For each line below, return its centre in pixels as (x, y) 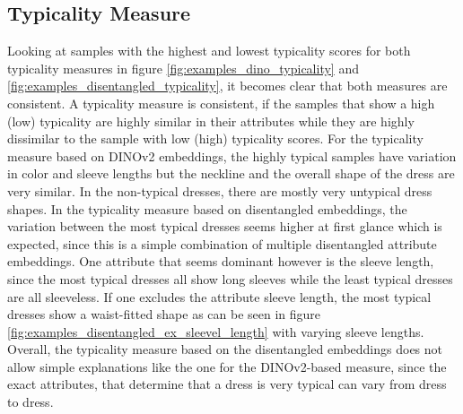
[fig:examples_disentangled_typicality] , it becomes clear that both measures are (227, 86)
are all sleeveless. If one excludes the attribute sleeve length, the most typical (219, 296)
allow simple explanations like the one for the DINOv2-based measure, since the (227, 366)
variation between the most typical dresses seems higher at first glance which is (225, 226)
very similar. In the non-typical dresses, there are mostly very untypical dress (220, 190)
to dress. (31, 402)
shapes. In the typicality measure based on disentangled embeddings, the (207, 208)
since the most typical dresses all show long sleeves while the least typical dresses (230, 278)
